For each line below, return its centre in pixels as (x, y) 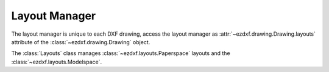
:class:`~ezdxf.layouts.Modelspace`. (57, 62)
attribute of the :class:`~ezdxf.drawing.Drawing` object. (81, 42)
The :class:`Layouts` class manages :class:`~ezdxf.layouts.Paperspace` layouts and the (121, 53)
